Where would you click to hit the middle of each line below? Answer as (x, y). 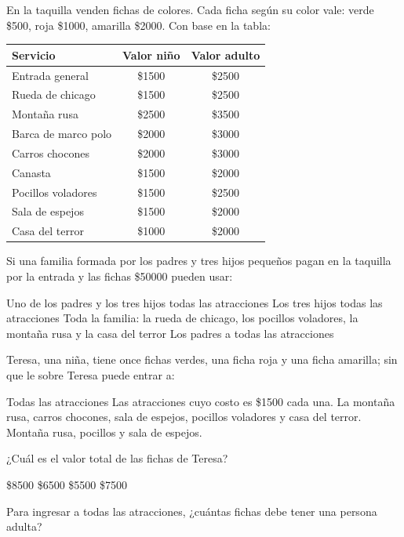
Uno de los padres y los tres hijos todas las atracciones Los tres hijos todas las (195, 302)
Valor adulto (226, 54)
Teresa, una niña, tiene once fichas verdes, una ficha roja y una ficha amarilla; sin (202, 359)
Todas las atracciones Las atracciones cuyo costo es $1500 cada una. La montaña (201, 401)
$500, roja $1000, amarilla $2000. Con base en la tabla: (138, 25)
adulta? (24, 526)
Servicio (34, 54)
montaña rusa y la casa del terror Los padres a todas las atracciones (170, 333)
